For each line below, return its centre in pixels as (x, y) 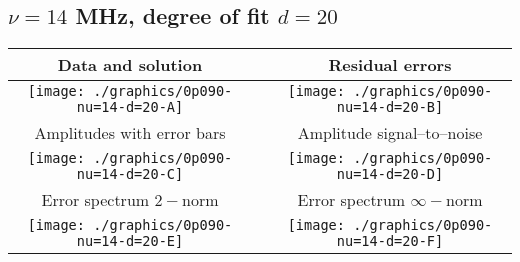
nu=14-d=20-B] (390, 107)
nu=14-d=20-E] (130, 241)
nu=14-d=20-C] (130, 174)
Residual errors (390, 65)
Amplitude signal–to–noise (390, 133)
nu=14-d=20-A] (130, 107)
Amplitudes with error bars (130, 133)
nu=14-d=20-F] (390, 241)
